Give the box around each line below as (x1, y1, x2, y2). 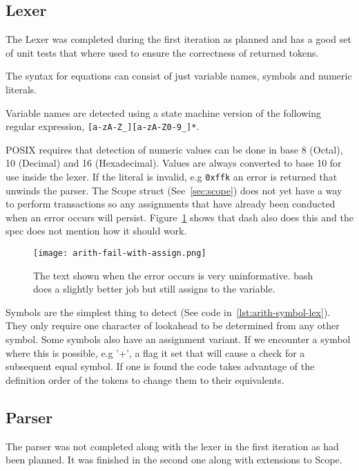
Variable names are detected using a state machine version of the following (6, 105, 321, 120)
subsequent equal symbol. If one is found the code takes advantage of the (6, 359, 315, 373)
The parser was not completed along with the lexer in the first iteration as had (6, 438, 339, 453)
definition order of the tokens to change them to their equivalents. (6, 372, 284, 387)
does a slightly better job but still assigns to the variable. (33, 281, 275, 296)
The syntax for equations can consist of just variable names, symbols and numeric (6, 68, 352, 83)
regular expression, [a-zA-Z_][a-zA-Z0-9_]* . (6, 119, 200, 133)
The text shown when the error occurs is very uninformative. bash (33, 268, 313, 282)
